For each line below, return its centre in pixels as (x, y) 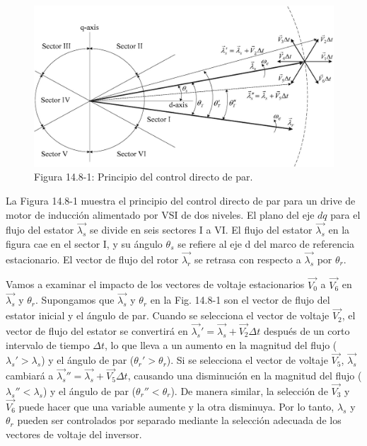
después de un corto (307, 330)
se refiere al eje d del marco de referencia (266, 243)
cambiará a (30, 376)
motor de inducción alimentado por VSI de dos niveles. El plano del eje (160, 214)
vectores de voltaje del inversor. (74, 434)
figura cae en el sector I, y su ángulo (84, 243)
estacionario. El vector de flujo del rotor (92, 259)
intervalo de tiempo (48, 344)
